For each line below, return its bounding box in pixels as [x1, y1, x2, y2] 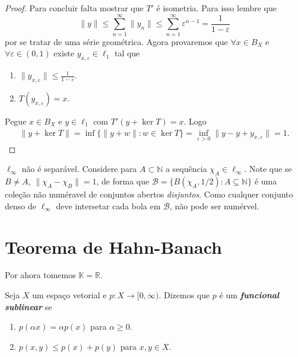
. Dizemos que [158, 289, 210, 301]
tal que [114, 47, 140, 59]
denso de [5, 199, 36, 212]
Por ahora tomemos [5, 269, 76, 281]
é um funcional [219, 289, 280, 301]
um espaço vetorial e [32, 289, 107, 301]
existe [53, 47, 74, 59]
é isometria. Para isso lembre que [156, 2, 277, 14]
